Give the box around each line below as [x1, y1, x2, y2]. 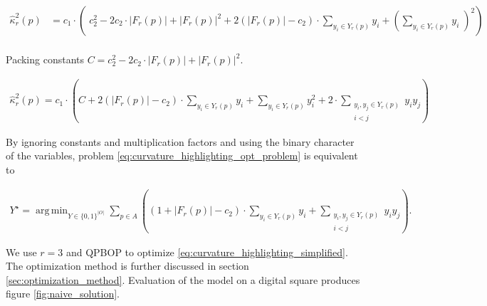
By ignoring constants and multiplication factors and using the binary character [6, 134, 355, 149]
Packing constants [6, 52, 85, 67]
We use [6, 244, 37, 259]
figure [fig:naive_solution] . [6, 286, 120, 301]
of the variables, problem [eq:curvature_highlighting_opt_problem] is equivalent [6, 148, 358, 163]
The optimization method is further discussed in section [6, 258, 249, 273]
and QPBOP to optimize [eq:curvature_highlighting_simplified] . [66, 244, 348, 259]
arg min [35, 206, 68, 216]
